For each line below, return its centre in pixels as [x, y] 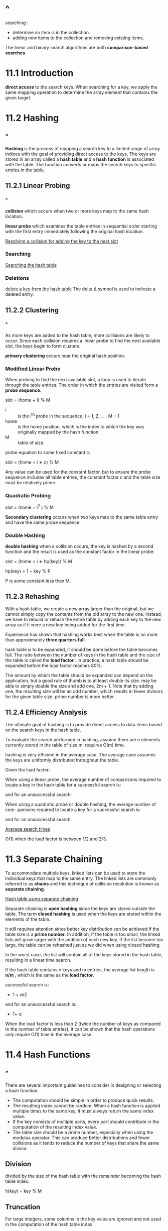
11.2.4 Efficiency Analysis [46, 712]
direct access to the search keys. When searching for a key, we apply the [81, 87]
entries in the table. [25, 170]
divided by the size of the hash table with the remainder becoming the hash [83, 1176]
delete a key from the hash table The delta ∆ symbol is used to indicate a [80, 289]
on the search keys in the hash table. [43, 730]
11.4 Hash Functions [48, 1054]
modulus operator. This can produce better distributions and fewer [81, 1138]
